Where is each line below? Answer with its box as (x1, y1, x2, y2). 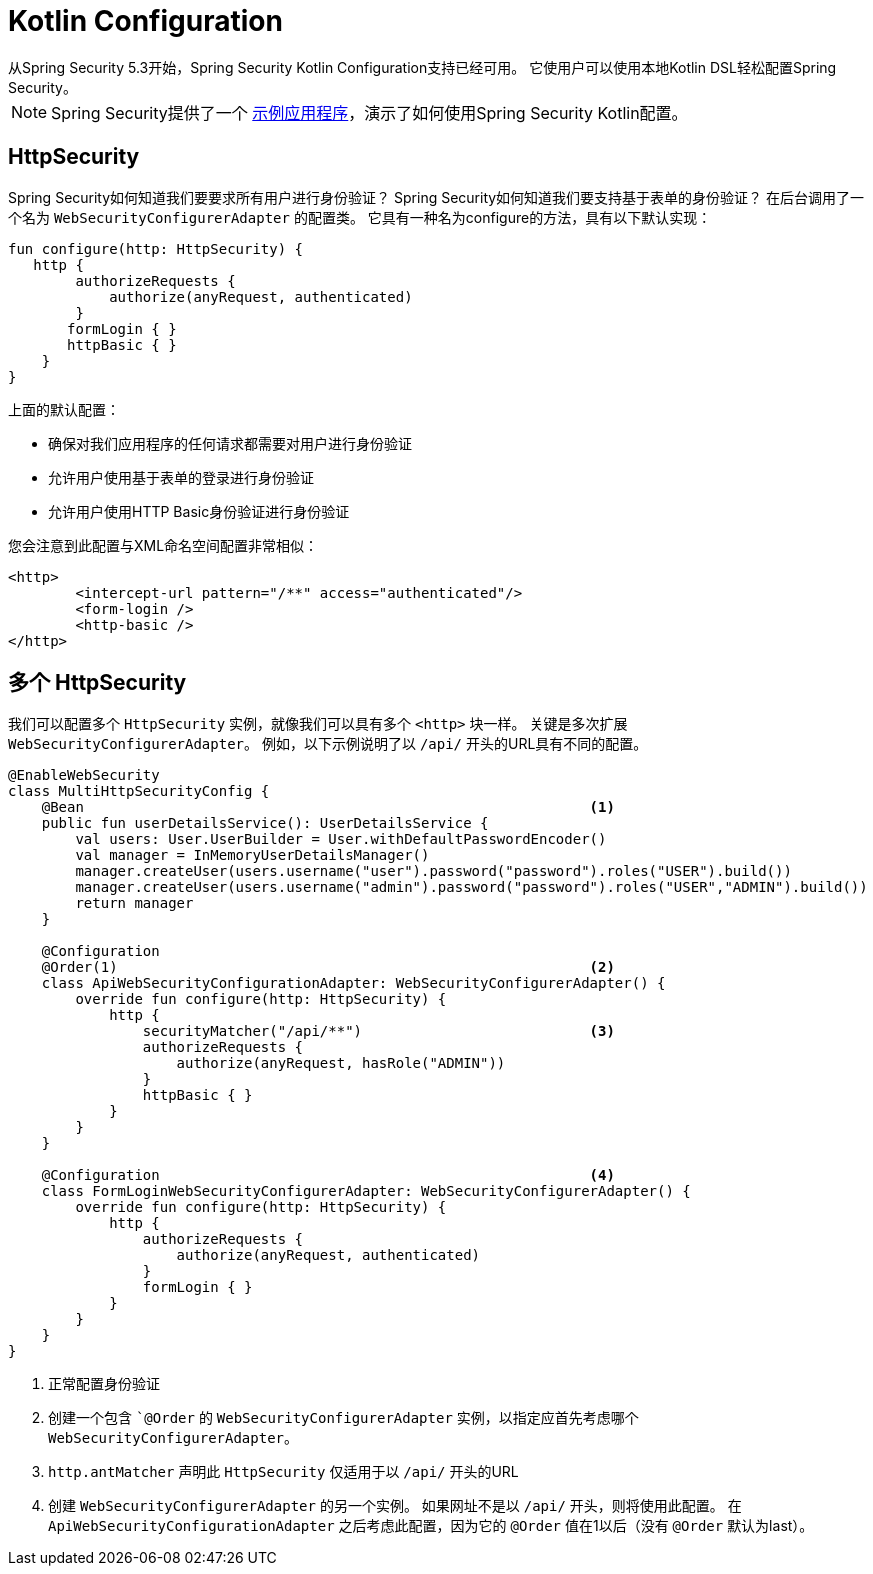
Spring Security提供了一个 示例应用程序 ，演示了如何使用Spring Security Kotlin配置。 (51, 102, 688, 123)
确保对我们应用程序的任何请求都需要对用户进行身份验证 (48, 434, 412, 452)
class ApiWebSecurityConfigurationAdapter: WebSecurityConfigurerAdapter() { (41, 975, 666, 992)
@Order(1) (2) (41, 959, 615, 976)
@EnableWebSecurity (8, 767, 160, 784)
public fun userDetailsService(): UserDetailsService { (41, 815, 489, 832)
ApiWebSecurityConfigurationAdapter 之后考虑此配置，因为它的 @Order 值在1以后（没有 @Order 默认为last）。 (48, 1517, 814, 1535)
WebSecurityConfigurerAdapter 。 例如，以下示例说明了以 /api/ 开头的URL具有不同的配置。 (8, 735, 648, 753)
